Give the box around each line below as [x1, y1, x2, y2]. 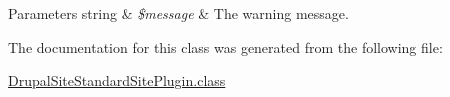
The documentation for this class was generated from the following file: [8, 36, 443, 57]
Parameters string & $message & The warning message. [8, 3, 349, 23]
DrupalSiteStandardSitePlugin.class [8, 70, 226, 91]
